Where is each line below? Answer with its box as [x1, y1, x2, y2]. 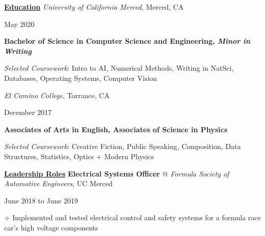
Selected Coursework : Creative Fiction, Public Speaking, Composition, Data [4, 141, 241, 152]
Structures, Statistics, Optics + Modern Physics [4, 151, 154, 161]
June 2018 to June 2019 [4, 195, 78, 205]
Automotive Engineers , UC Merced [4, 178, 113, 189]
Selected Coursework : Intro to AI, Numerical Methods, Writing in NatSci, [4, 63, 234, 73]
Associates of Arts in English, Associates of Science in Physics [4, 124, 228, 134]
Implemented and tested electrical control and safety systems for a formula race [12, 212, 261, 223]
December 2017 [4, 107, 52, 117]
